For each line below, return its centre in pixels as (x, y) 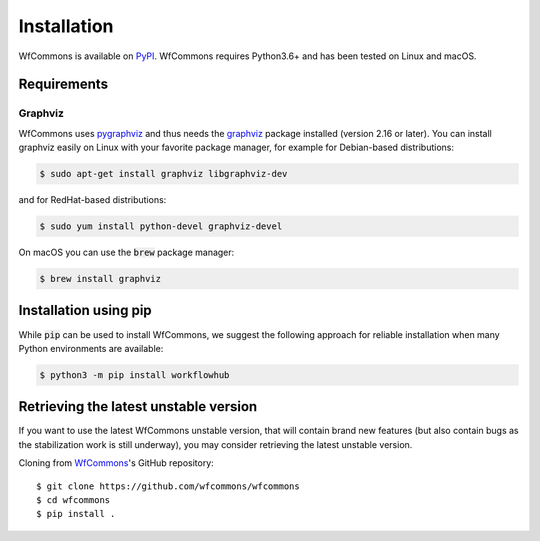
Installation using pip (85, 310)
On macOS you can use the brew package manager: (126, 252)
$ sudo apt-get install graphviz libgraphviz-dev (163, 174)
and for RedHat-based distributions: (92, 200)
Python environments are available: (91, 348)
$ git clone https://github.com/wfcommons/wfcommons (168, 486)
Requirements (63, 84)
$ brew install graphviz (100, 279)
